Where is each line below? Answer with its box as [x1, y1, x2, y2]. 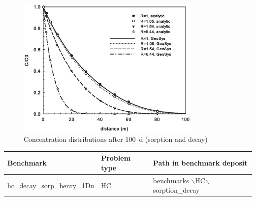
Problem [101, 153, 131, 163]
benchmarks [153, 175, 189, 185]
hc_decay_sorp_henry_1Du [7, 180, 95, 190]
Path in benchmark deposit [153, 158, 248, 168]
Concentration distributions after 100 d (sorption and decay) [24, 134, 208, 144]
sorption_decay [153, 185, 200, 195]
